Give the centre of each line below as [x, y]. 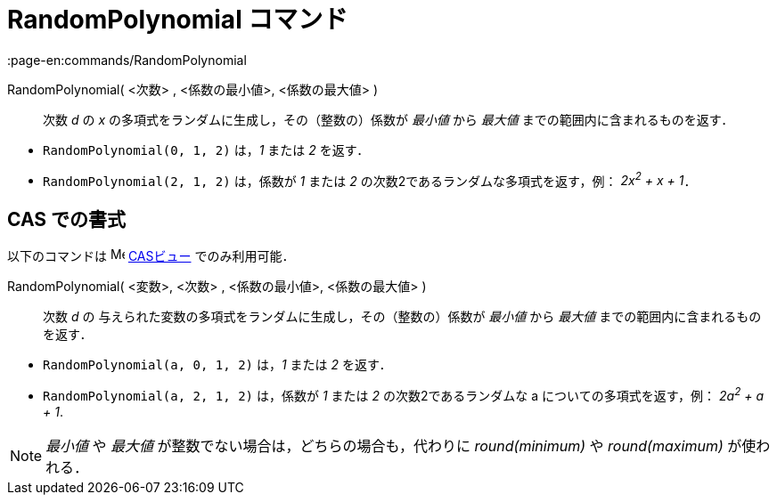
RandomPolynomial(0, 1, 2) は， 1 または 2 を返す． [206, 150]
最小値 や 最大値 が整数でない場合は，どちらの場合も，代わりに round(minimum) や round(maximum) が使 [401, 445]
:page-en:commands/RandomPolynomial [127, 60]
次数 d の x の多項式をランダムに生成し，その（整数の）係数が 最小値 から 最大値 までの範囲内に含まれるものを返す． [388, 119]
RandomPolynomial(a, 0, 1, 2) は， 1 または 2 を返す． [217, 365]
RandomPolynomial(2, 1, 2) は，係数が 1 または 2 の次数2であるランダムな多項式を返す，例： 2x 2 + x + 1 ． [370, 179]
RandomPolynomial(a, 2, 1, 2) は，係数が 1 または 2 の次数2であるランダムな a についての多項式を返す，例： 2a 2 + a [404, 394]
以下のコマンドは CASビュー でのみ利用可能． [151, 256]
